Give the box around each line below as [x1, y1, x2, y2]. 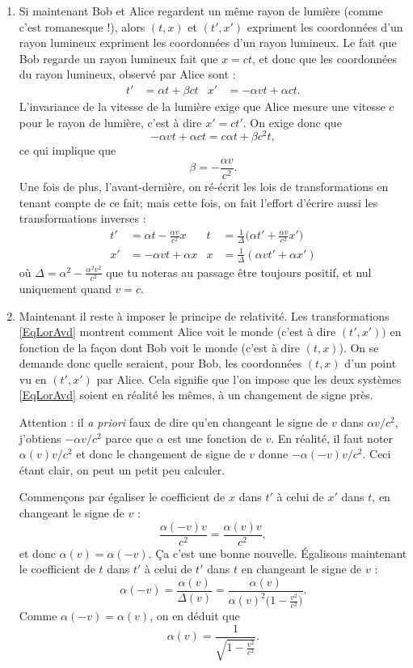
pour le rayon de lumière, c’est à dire [19, 113, 202, 130]
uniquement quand [19, 279, 112, 296]
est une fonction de [167, 429, 262, 446]
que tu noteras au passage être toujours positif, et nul [106, 263, 372, 280]
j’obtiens [19, 429, 61, 446]
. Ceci [362, 445, 391, 462]
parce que [105, 429, 154, 446]
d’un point [344, 355, 397, 372]
